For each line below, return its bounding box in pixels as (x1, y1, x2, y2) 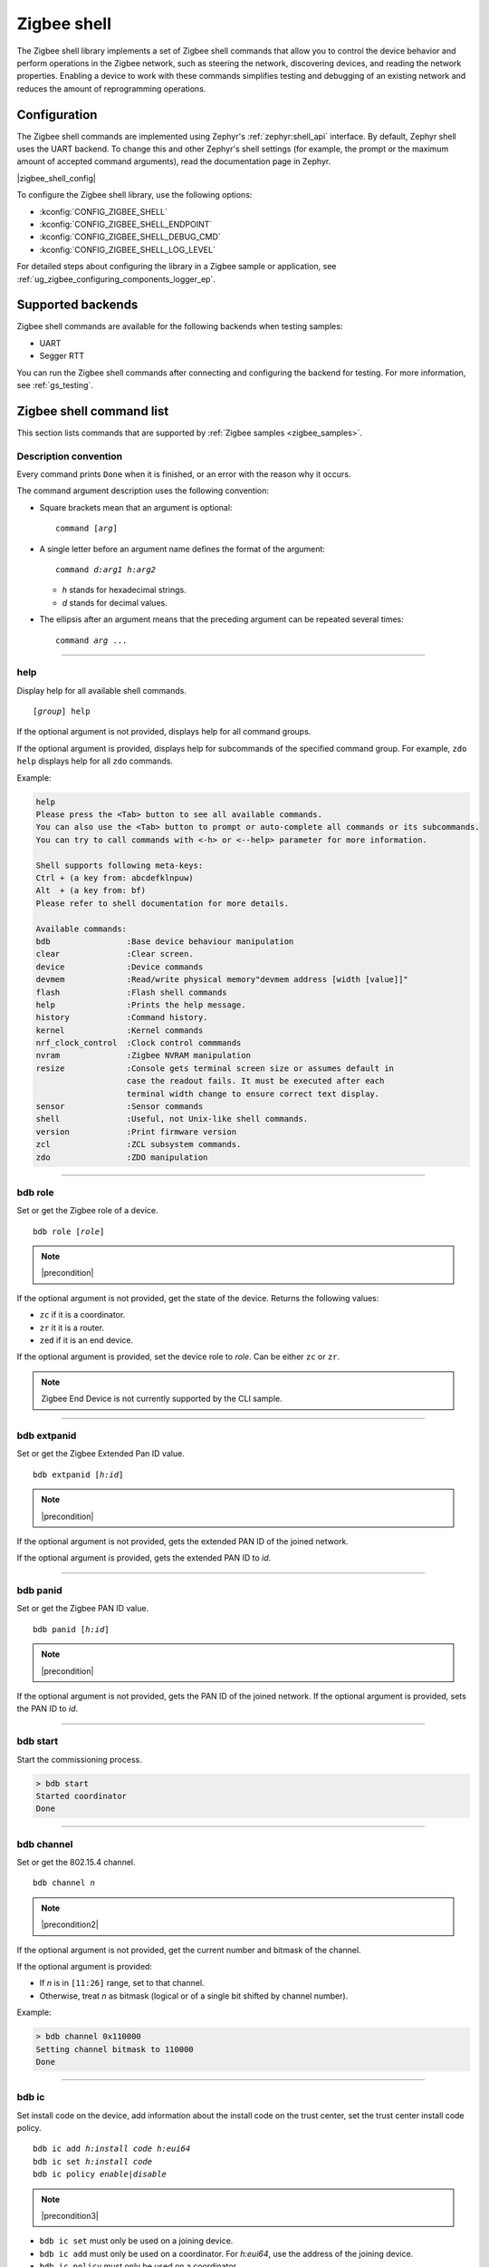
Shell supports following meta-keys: (35, 860, 204, 871)
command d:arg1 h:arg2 (55, 565, 157, 575)
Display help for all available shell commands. (16, 685, 187, 696)
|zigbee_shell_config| (16, 172, 97, 183)
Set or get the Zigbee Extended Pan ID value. (16, 1448, 185, 1459)
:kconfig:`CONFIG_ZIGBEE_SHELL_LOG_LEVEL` (39, 244, 216, 255)
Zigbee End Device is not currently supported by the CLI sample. (41, 1393, 283, 1405)
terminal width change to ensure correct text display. (126, 1088, 380, 1099)
